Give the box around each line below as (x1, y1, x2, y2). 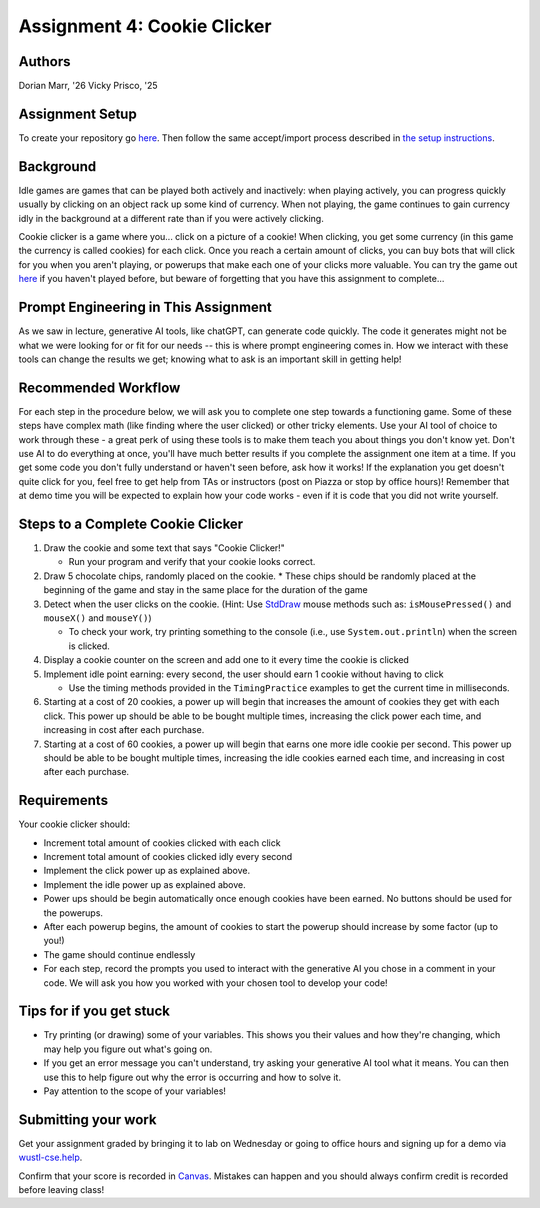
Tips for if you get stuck (18, 1003, 170, 1020)
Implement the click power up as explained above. (43, 865, 250, 877)
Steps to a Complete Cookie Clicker (18, 515, 244, 532)
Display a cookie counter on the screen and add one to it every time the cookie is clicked (43, 654, 410, 666)
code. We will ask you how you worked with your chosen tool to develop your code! (43, 976, 389, 989)
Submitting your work (18, 1111, 157, 1128)
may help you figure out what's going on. (43, 1043, 213, 1055)
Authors (18, 53, 71, 70)
